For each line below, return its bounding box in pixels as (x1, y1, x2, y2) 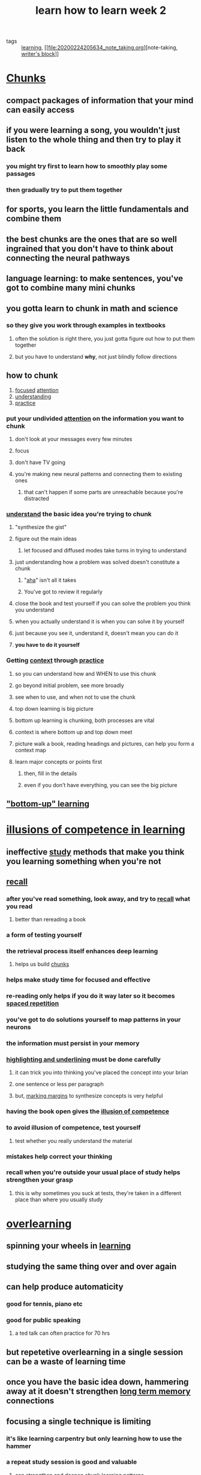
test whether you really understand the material (14, 1137, 133, 1144)
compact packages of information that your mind (6, 95, 194, 105)
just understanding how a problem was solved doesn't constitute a (14, 558, 180, 566)
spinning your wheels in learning (6, 1241, 131, 1251)
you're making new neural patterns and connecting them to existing (14, 470, 182, 477)
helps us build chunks (14, 960, 70, 968)
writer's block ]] (21, 51, 59, 58)
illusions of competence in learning (6, 823, 185, 836)
